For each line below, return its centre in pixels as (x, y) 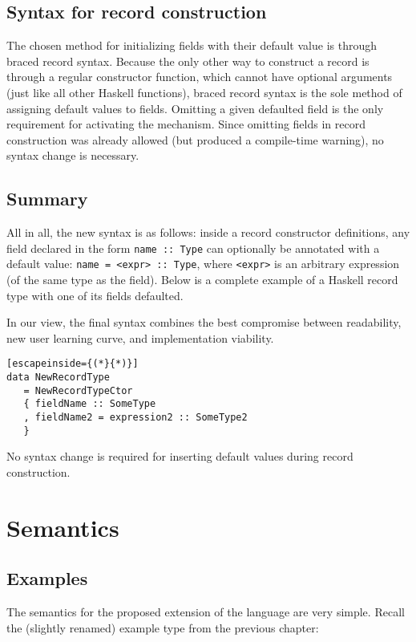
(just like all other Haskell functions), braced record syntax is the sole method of (204, 92)
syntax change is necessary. (73, 155)
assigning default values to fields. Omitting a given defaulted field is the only (195, 108)
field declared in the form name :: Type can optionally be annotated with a (193, 248)
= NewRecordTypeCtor (78, 390)
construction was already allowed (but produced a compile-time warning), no (195, 139)
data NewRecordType (58, 378)
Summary (47, 199)
